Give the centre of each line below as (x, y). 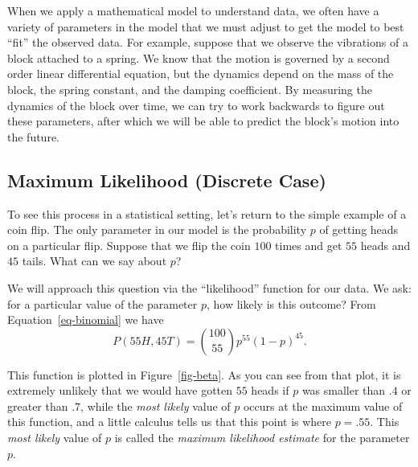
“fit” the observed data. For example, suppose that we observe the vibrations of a (208, 42)
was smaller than (344, 390)
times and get (309, 245)
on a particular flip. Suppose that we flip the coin (129, 245)
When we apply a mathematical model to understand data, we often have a (193, 10)
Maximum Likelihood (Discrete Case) (167, 180)
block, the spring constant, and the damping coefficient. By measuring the (190, 89)
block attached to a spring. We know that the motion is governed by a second (199, 57)
